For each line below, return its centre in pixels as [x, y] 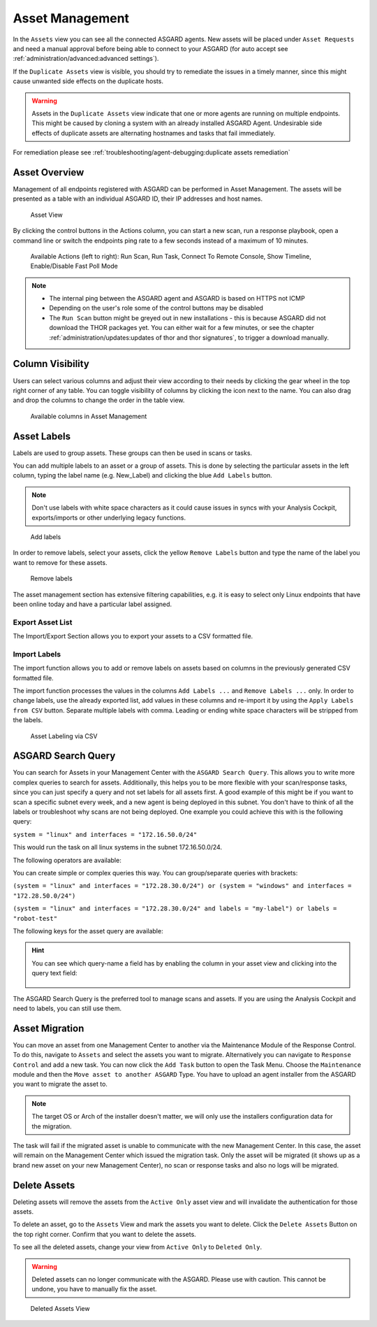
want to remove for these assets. [60, 562]
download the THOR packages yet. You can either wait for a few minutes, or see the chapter [182, 328]
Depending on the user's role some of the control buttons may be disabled [156, 308]
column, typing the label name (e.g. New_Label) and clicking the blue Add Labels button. [142, 475]
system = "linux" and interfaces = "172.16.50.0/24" [105, 834]
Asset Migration [49, 1028]
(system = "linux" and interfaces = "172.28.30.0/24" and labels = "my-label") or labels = [175, 909]
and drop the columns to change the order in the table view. [99, 400]
